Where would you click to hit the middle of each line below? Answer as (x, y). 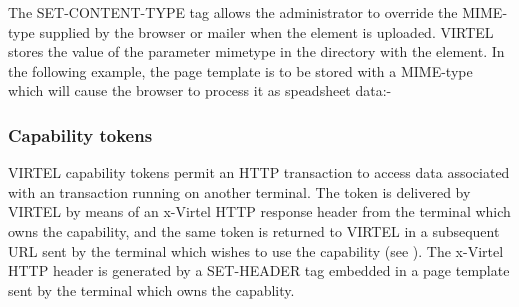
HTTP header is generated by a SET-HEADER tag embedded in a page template (259, 270)
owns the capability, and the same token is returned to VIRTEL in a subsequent (254, 230)
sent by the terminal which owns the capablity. (151, 289)
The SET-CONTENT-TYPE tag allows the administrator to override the (233, 12)
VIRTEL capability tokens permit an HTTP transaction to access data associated (259, 172)
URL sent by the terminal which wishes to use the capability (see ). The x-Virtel (256, 250)
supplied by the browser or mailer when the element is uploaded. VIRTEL (266, 31)
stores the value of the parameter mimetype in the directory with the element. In (256, 51)
